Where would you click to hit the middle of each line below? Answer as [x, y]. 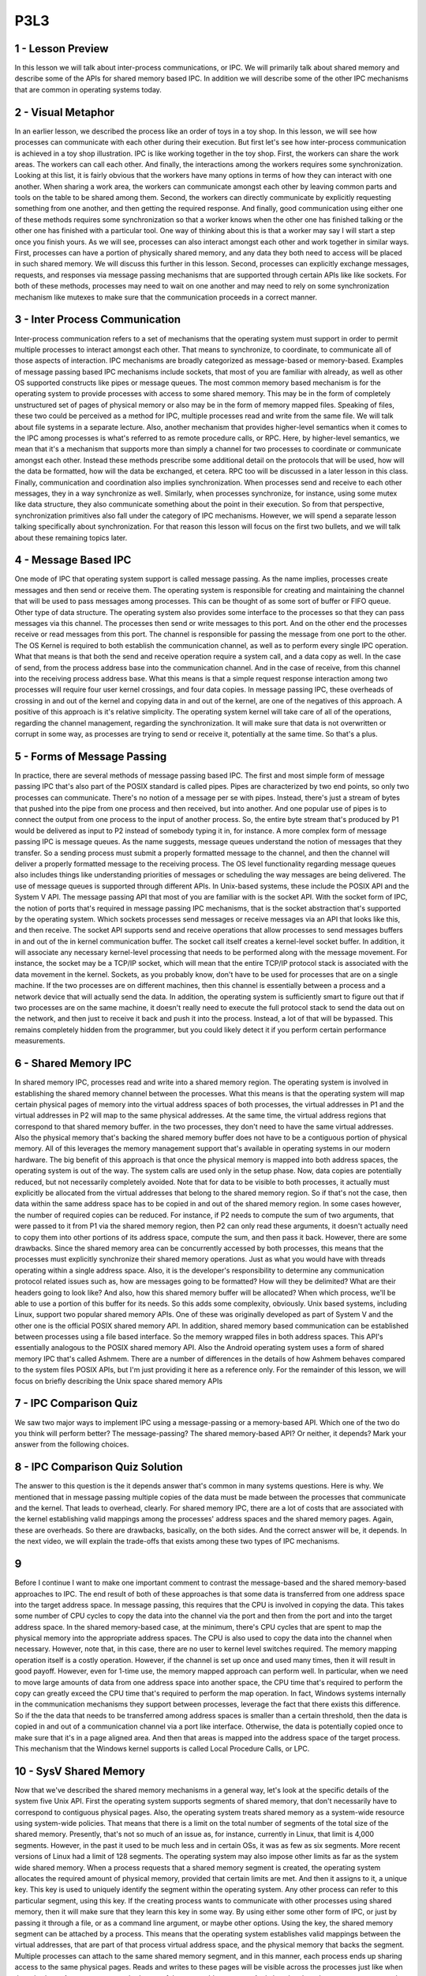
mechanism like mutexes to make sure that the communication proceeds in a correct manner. [166, 297]
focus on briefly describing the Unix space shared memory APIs [119, 1381]
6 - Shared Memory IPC [73, 1063]
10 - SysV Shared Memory [80, 1771]
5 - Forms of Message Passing [91, 756]
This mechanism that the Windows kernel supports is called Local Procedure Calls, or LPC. [162, 1748]
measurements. [40, 1041]
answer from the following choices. [72, 1444]
